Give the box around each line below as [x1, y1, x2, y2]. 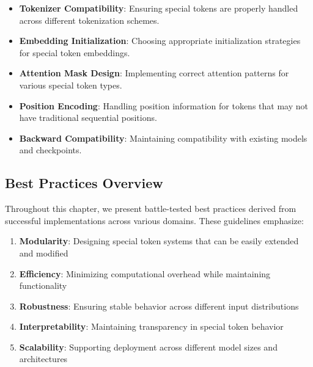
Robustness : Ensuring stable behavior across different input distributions [19, 299, 299, 312]
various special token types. [19, 78, 122, 91]
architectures [19, 352, 68, 365]
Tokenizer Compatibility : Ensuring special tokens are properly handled [19, 2, 298, 14]
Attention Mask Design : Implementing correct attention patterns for [19, 67, 289, 79]
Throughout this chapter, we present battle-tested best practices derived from [5, 202, 296, 215]
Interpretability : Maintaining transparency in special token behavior [19, 320, 284, 333]
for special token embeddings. [19, 46, 130, 59]
